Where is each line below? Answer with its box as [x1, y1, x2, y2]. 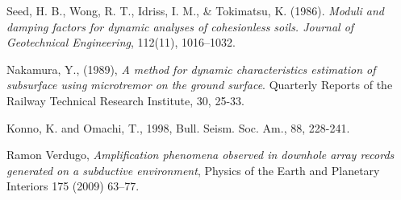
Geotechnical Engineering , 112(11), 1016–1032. [6, 34, 236, 51]
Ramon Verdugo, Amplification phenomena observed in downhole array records [6, 146, 395, 163]
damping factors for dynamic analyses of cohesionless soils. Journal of [6, 18, 354, 35]
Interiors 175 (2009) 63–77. [6, 178, 140, 194]
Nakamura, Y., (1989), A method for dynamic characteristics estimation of [6, 60, 376, 77]
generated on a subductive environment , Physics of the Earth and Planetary [6, 161, 380, 178]
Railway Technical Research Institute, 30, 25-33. [6, 92, 244, 108]
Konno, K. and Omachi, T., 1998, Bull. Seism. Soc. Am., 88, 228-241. [6, 119, 350, 136]
